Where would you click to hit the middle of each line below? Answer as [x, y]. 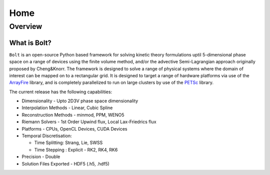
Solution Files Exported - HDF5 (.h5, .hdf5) [65, 164]
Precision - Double [41, 157]
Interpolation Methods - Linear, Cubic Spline [67, 108]
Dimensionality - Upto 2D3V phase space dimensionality [80, 101]
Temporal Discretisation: [47, 136]
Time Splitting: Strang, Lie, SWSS [68, 143]
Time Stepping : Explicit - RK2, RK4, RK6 [76, 150]
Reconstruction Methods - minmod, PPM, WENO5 [73, 115]
